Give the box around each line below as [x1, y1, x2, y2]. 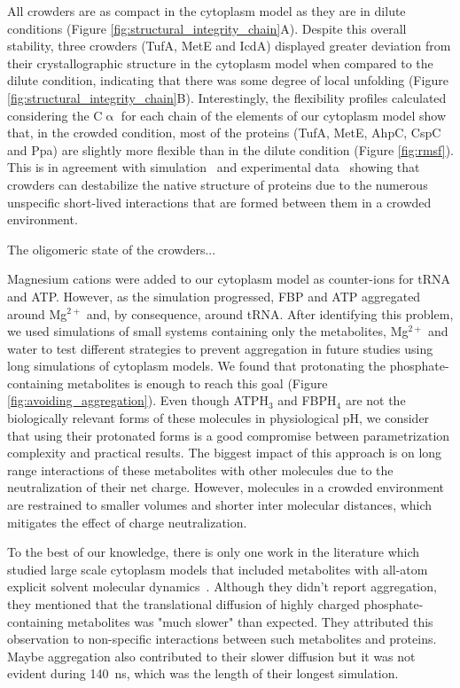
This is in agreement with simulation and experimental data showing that [7, 158, 420, 176]
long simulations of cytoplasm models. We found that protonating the [7, 356, 386, 375]
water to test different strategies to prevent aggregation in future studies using [7, 339, 433, 357]
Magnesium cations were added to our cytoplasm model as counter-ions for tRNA [7, 270, 451, 288]
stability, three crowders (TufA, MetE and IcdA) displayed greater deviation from [7, 36, 451, 55]
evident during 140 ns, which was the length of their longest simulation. [7, 664, 399, 683]
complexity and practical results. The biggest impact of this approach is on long [7, 443, 442, 462]
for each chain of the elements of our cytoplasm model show [121, 106, 447, 124]
